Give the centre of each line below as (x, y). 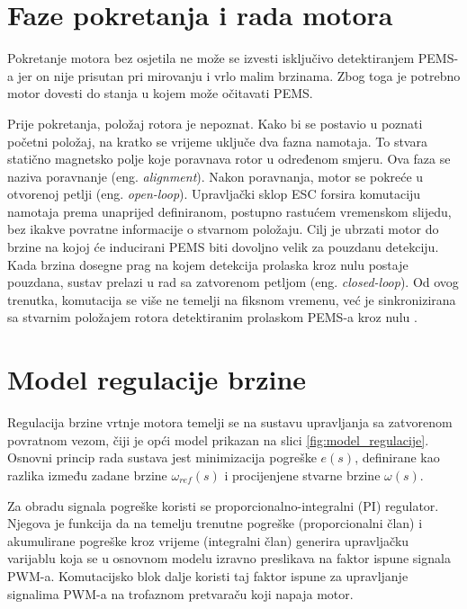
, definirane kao (397, 457)
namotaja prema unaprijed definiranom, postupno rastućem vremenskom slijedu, (229, 211)
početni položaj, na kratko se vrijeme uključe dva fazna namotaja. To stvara (217, 141)
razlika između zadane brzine (87, 475)
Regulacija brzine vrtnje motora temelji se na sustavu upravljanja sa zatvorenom (230, 422)
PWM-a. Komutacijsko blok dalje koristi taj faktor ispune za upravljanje (208, 575)
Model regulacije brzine (157, 379)
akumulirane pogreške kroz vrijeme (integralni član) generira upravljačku (208, 540)
